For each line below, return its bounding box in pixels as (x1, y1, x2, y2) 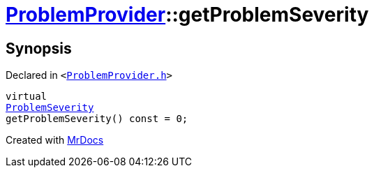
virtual (6, 91, 47, 103)
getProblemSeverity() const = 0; (6, 113, 188, 125)
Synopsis (6, 39, 72, 57)
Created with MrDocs (6, 134, 104, 146)
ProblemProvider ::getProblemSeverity (6, 3, 369, 27)
